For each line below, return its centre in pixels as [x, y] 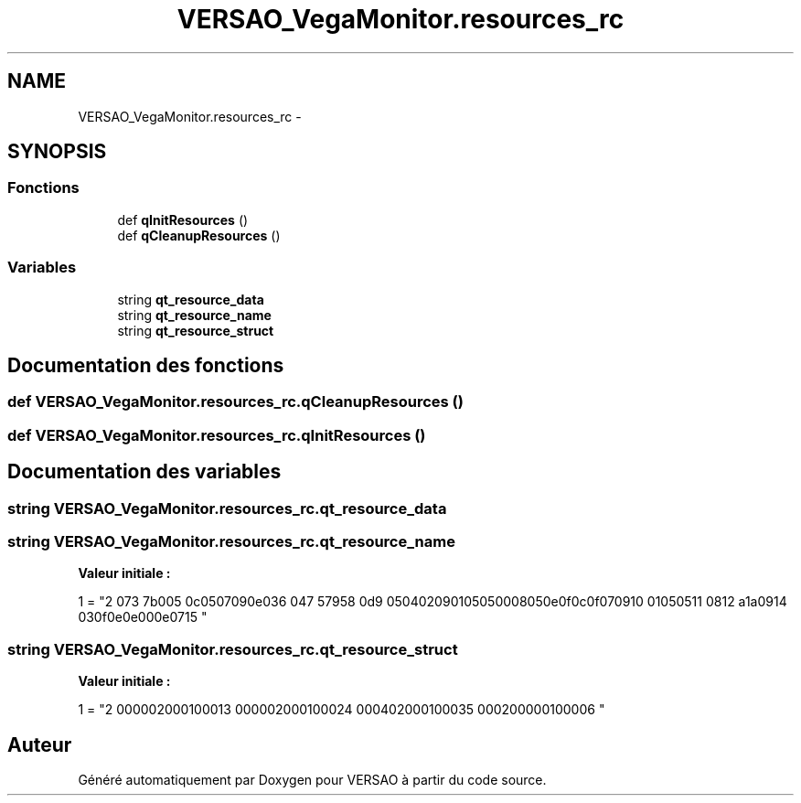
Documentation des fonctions [146, 365]
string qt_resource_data [191, 299]
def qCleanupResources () [199, 235]
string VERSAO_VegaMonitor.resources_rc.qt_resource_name [231, 541]
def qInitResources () [183, 219]
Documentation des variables [144, 472]
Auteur [40, 744]
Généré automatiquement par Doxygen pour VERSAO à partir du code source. [312, 779]
